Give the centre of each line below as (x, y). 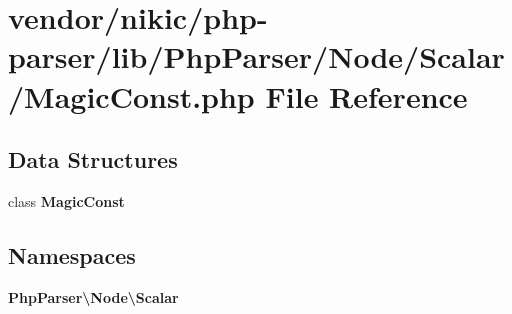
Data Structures (93, 159)
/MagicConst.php (131, 95)
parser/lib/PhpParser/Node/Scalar (256, 56)
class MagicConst (66, 200)
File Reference (366, 95)
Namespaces (72, 254)
